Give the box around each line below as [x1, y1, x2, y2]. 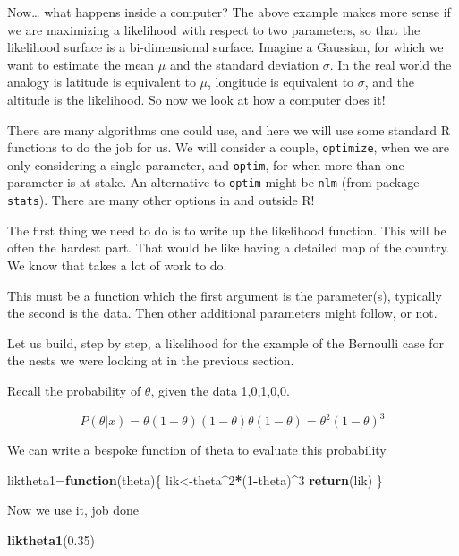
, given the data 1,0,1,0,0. [150, 381, 291, 399]
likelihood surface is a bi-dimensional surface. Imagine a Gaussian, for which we [7, 38, 444, 56]
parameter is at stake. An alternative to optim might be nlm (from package [7, 173, 420, 192]
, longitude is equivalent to [208, 73, 354, 91]
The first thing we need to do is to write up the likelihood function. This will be [7, 220, 446, 239]
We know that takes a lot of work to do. [7, 255, 227, 274]
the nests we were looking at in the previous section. [7, 351, 294, 370]
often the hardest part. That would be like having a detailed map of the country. [7, 238, 450, 257]
